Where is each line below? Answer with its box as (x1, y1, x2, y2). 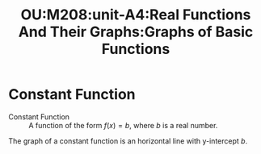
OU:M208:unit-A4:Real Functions (20, 6, 251, 24)
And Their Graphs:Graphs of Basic (18, 23, 254, 41)
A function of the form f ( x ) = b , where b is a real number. (28, 120, 218, 130)
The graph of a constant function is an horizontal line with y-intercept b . (8, 135, 248, 146)
